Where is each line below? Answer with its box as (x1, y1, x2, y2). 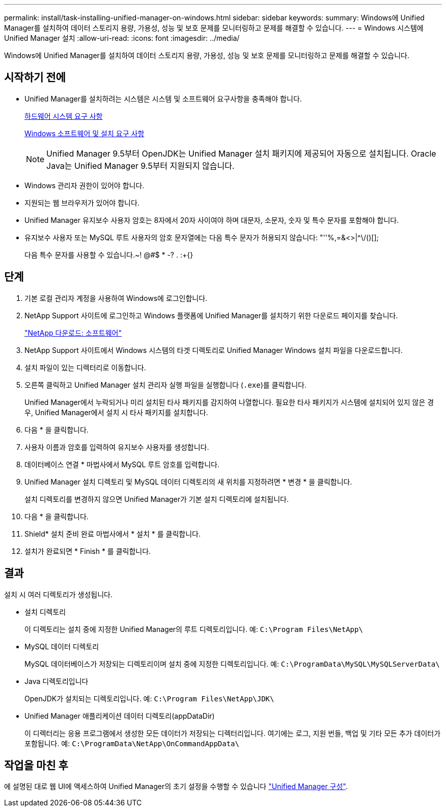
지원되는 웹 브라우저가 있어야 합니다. (24, 198, 140, 207)
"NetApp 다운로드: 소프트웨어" (24, 328, 122, 337)
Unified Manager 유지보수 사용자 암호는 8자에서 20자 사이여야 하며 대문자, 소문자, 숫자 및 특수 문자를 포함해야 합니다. (24, 215, 399, 224)
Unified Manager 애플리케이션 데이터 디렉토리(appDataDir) (24, 711, 215, 720)
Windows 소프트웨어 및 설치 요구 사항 (24, 129, 145, 138)
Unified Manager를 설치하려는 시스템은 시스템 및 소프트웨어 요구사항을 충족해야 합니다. (24, 94, 302, 103)
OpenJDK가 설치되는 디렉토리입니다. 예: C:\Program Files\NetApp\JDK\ (24, 694, 274, 703)
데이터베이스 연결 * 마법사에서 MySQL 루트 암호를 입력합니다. (24, 460, 220, 469)
